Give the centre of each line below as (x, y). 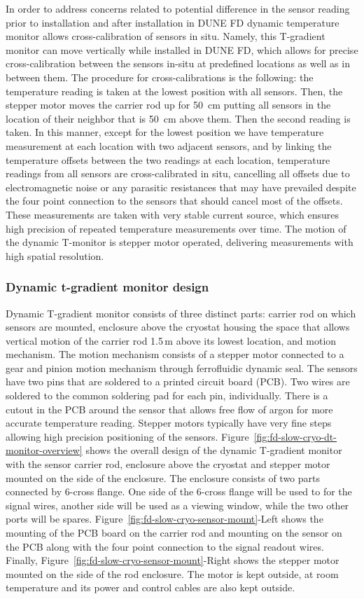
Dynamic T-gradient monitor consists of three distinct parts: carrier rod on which (181, 313)
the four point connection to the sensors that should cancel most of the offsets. (174, 201)
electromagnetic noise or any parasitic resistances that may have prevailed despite (181, 187)
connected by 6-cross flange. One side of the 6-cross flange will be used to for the (179, 491)
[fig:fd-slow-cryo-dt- (295, 436)
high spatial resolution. (55, 255)
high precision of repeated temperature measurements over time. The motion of (176, 228)
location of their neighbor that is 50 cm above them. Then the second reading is (178, 118)
